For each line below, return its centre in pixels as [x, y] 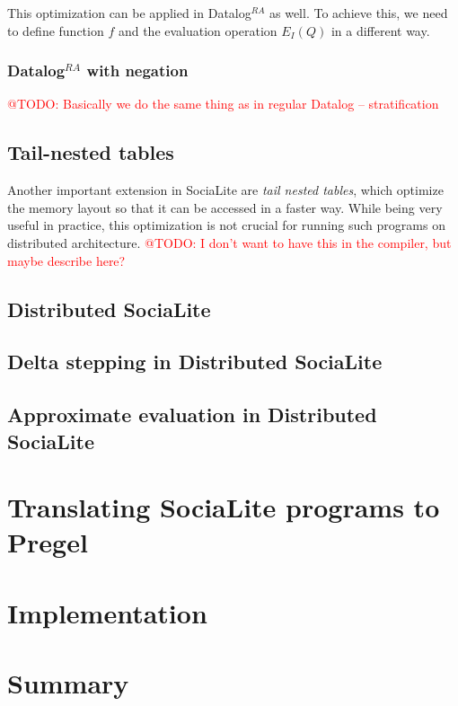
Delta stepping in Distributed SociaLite [195, 362]
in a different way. [380, 30]
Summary [68, 683]
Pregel [48, 542]
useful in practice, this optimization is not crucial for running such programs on [226, 225]
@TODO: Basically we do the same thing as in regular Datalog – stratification [223, 104]
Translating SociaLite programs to [224, 507]
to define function [56, 30]
